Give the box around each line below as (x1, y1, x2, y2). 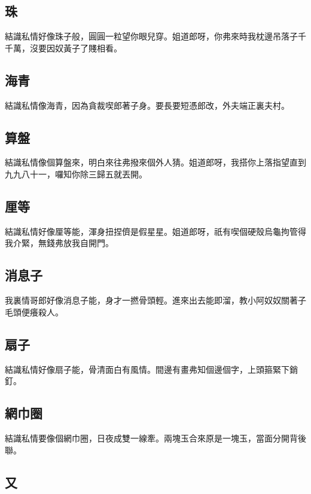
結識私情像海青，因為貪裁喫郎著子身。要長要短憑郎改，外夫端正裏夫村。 (5, 99, 289, 111)
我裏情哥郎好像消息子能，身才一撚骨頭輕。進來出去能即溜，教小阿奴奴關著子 (5, 294, 306, 306)
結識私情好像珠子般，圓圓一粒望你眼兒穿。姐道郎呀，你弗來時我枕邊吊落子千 (5, 30, 306, 42)
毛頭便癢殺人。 (5, 305, 63, 318)
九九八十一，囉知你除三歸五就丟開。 (5, 167, 147, 180)
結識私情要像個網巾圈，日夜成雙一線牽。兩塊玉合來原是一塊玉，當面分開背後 (5, 431, 306, 444)
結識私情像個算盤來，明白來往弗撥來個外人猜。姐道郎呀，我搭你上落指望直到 (5, 156, 306, 168)
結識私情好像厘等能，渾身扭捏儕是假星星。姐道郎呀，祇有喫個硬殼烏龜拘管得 (5, 225, 306, 237)
